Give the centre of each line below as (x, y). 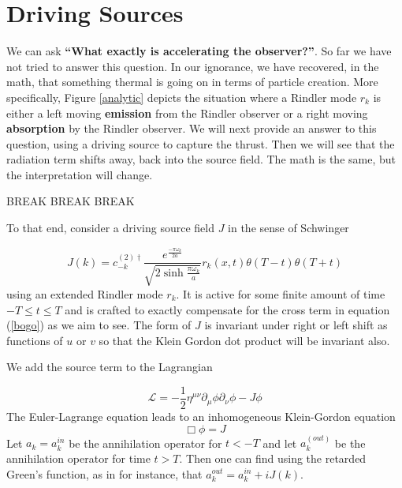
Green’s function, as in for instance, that (104, 473)
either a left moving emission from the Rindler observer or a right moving (187, 113)
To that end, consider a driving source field (110, 228)
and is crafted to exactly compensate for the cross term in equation (227, 309)
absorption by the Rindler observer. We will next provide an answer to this (192, 128)
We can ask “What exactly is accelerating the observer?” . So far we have (199, 51)
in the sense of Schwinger (288, 228)
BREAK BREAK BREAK (71, 201)
